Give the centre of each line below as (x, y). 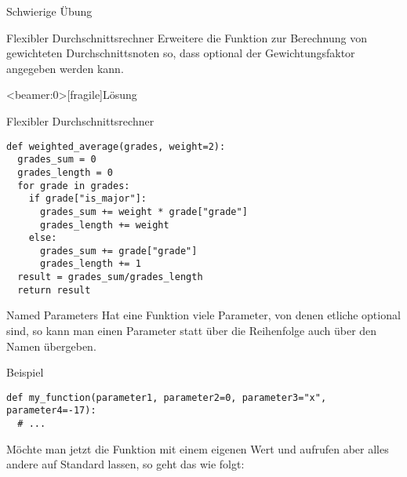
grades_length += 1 (90, 264)
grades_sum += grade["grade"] (118, 251)
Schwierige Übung (49, 11)
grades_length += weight (104, 225)
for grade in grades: (74, 186)
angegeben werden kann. (65, 68)
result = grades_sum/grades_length (110, 277)
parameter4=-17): (51, 411)
